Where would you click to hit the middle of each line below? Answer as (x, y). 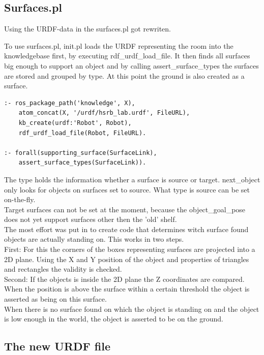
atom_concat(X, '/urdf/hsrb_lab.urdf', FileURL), (104, 113)
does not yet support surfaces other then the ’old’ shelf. (91, 219)
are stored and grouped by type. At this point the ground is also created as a (124, 75)
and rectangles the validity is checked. (63, 269)
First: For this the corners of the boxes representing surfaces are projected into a (130, 249)
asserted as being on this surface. (55, 299)
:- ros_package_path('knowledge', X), (70, 103)
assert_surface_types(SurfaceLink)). (82, 163)
